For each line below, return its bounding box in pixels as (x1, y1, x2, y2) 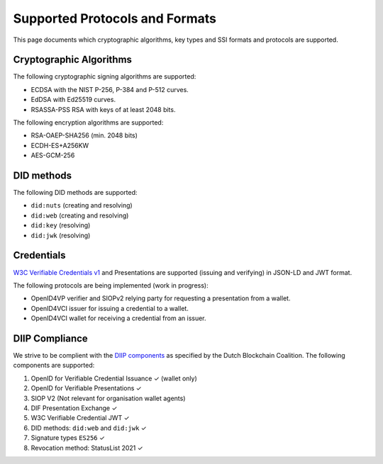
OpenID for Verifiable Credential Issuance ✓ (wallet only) (30, 374, 198, 383)
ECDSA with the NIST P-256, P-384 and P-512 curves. (30, 85, 189, 94)
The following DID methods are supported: (13, 188, 138, 197)
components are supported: (13, 361, 95, 370)
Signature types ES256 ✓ (30, 434, 106, 442)
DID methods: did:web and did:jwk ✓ (30, 424, 147, 432)
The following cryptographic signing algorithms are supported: (13, 72, 196, 81)
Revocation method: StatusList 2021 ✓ (30, 443, 143, 452)
